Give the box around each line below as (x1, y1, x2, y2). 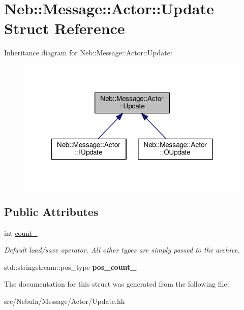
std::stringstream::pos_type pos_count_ (4, 261, 137, 272)
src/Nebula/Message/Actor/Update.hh (4, 295, 125, 306)
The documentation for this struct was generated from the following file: (4, 278, 229, 289)
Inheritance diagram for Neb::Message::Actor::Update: (4, 47, 172, 58)
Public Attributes (4, 203, 99, 219)
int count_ (4, 227, 38, 238)
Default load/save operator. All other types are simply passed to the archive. (4, 244, 240, 255)
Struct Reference (4, 18, 125, 39)
